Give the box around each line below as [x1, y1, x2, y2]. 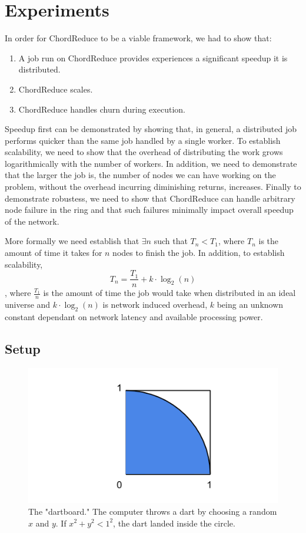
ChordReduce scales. [18, 83, 93, 95]
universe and [5, 298, 51, 311]
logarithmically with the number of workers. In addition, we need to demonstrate [5, 157, 297, 169]
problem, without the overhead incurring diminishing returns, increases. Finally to [5, 180, 301, 193]
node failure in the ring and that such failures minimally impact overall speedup [5, 203, 294, 216]
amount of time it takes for [5, 246, 102, 259]
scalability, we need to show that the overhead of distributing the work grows [5, 146, 283, 158]
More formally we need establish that [5, 235, 139, 247]
